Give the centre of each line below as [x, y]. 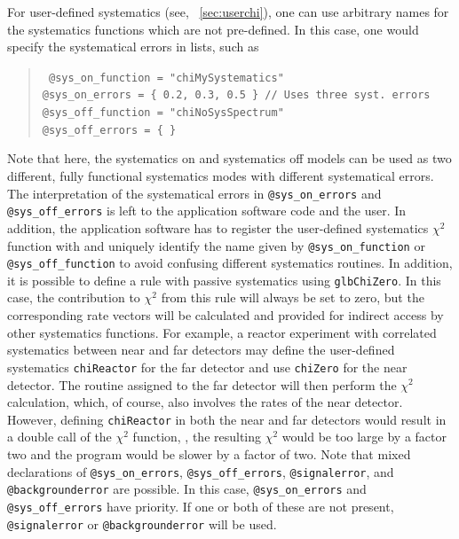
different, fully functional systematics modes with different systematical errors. [221, 176]
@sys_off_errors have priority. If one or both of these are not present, [201, 506]
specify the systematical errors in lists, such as [133, 47]
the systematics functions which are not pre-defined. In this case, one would [213, 29]
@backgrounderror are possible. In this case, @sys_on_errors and [187, 489]
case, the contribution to [74, 297]
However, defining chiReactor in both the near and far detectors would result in [227, 419]
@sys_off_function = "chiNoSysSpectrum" [163, 113]
